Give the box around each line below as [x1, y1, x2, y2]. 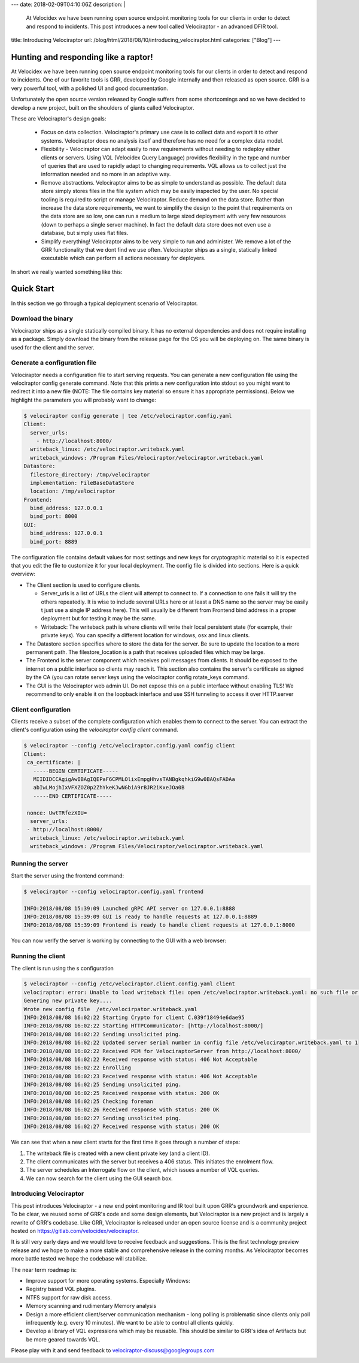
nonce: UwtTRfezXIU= [27, 809, 87, 816]
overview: [11, 570, 36, 578]
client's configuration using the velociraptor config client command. [11, 726, 179, 734]
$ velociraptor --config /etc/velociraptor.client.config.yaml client [23, 981, 236, 987]
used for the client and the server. [11, 343, 95, 351]
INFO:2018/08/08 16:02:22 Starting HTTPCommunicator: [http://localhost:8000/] [23, 1023, 264, 1029]
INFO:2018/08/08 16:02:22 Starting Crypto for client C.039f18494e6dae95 [23, 1014, 245, 1021]
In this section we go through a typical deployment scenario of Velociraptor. [11, 300, 198, 307]
